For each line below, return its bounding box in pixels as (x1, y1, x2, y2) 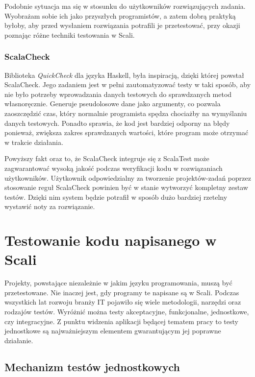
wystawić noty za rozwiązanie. (4, 201, 95, 212)
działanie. (4, 335, 33, 345)
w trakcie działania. (4, 137, 63, 147)
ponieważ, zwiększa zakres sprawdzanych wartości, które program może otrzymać (4, 127, 249, 138)
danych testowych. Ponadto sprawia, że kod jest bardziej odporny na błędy (4, 118, 230, 128)
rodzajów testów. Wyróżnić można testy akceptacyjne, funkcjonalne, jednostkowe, (4, 306, 249, 316)
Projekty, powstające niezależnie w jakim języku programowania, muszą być (4, 278, 232, 288)
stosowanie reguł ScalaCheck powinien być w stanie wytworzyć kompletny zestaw (4, 182, 248, 192)
